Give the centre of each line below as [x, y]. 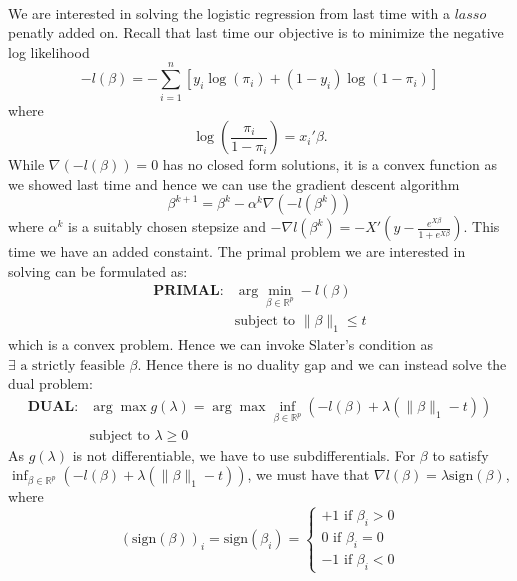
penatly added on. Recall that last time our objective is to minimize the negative [256, 32]
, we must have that [308, 474]
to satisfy [460, 454]
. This [481, 226]
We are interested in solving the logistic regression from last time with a [229, 12]
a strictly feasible [72, 365]
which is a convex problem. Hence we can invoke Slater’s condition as [220, 344]
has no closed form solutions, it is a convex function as [329, 164]
